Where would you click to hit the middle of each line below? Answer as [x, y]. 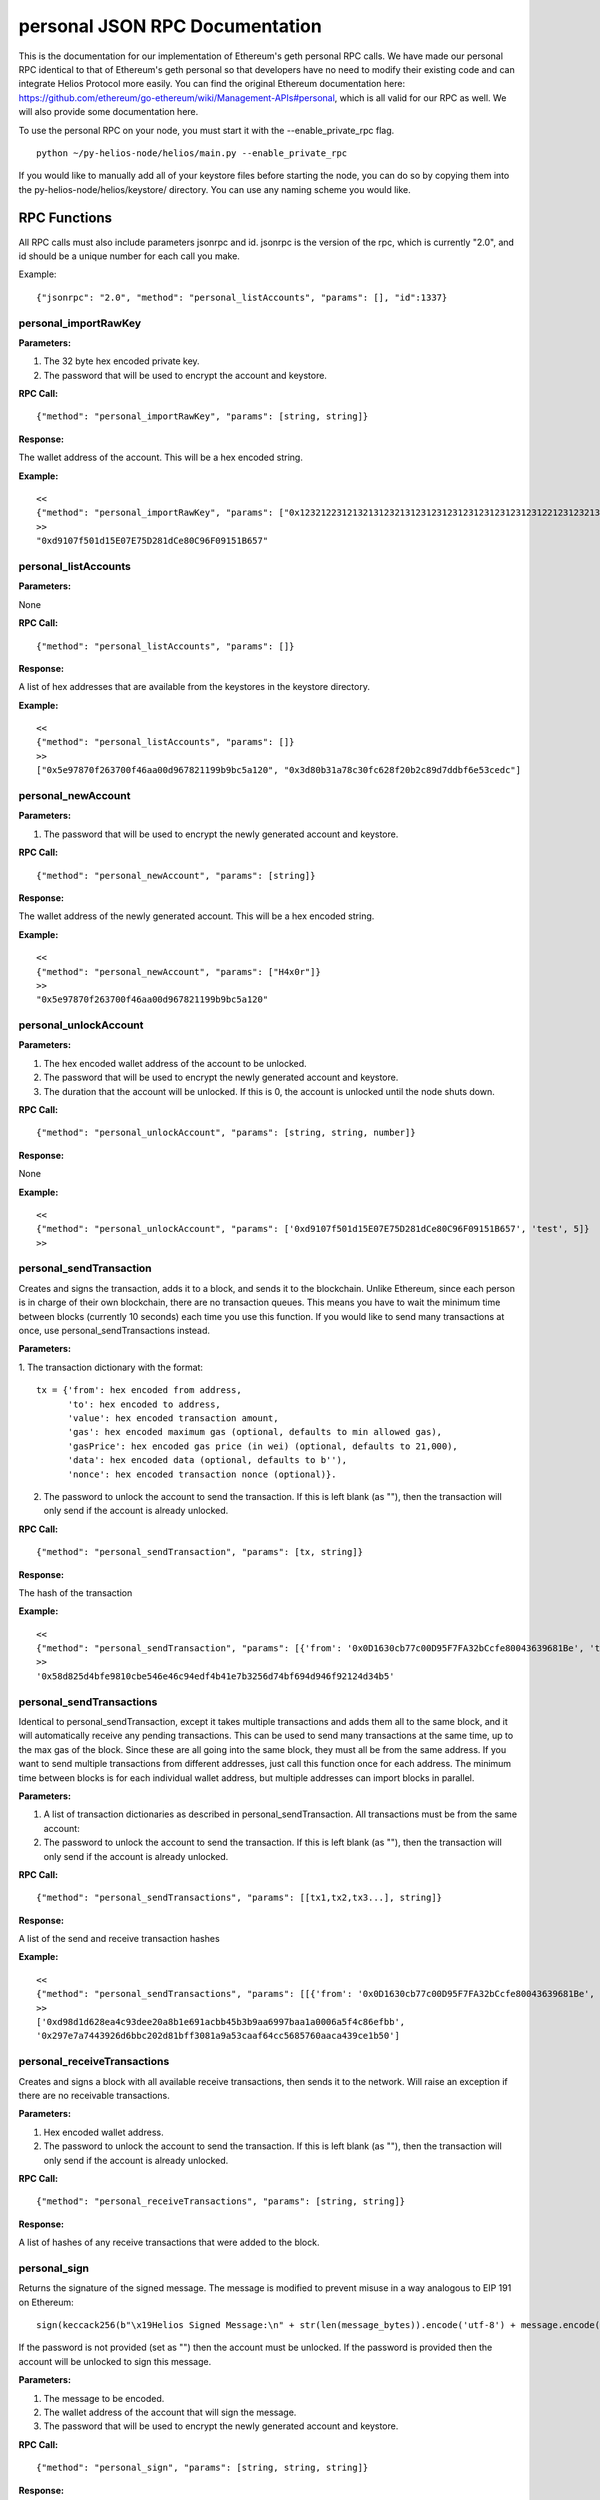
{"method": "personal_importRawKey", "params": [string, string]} [202, 416]
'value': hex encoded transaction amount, [173, 1418]
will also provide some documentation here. [108, 112]
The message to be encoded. [104, 2398]
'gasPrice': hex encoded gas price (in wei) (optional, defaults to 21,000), [263, 1446]
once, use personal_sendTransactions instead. [114, 1331]
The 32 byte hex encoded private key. [121, 361]
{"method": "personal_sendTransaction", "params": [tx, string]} [200, 1552]
